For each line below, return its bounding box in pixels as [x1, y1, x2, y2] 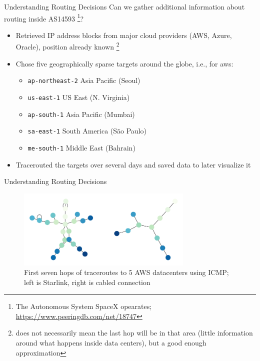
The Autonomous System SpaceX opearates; [15, 301, 152, 311]
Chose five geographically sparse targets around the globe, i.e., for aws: [15, 58, 233, 68]
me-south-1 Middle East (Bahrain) [27, 142, 135, 152]
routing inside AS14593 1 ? [4, 11, 84, 23]
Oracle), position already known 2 [15, 40, 119, 52]
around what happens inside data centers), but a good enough [15, 337, 206, 348]
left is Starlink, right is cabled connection [24, 276, 150, 287]
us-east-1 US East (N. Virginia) [27, 91, 130, 102]
